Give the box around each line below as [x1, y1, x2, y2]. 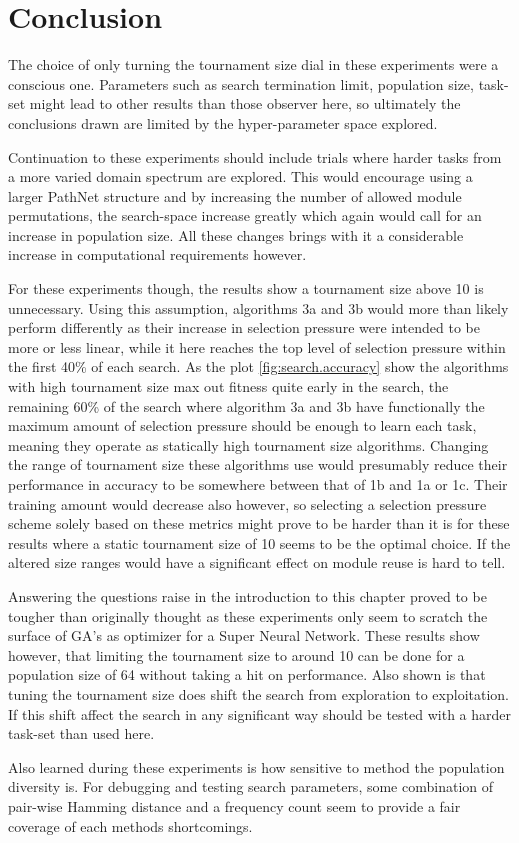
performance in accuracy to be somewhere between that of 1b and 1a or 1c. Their [8, 474, 508, 494]
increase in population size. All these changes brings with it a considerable [8, 224, 464, 245]
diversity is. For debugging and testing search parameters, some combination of [8, 776, 494, 797]
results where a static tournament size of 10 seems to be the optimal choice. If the [8, 532, 511, 553]
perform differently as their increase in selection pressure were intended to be [8, 317, 480, 338]
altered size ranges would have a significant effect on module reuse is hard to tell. [8, 552, 506, 573]
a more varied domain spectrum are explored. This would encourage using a [8, 166, 473, 187]
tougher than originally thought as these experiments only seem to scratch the [8, 605, 488, 626]
